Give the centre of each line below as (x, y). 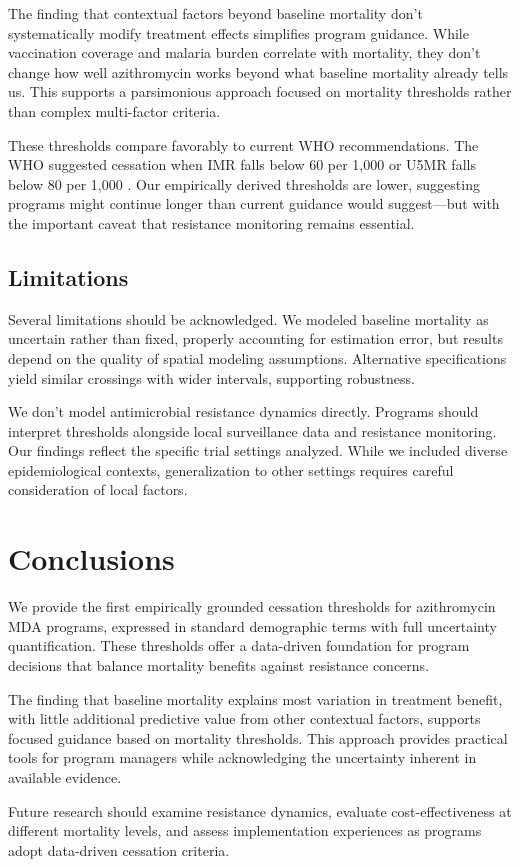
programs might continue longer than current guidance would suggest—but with (254, 203)
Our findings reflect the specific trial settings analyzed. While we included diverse (258, 450)
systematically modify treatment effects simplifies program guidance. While (238, 32)
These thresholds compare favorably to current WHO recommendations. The (243, 144)
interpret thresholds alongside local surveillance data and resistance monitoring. (252, 430)
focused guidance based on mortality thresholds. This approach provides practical (258, 737)
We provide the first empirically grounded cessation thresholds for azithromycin (252, 606)
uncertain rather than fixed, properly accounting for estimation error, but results (255, 338)
